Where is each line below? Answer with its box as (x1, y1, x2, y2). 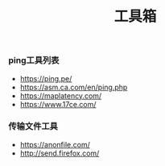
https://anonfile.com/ (19, 139, 90, 149)
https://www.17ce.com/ (19, 99, 97, 109)
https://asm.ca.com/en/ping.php (19, 82, 128, 92)
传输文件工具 (8, 121, 59, 132)
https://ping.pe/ (19, 73, 72, 83)
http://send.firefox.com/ (19, 148, 100, 158)
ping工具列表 (8, 55, 60, 66)
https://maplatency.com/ (19, 90, 102, 101)
